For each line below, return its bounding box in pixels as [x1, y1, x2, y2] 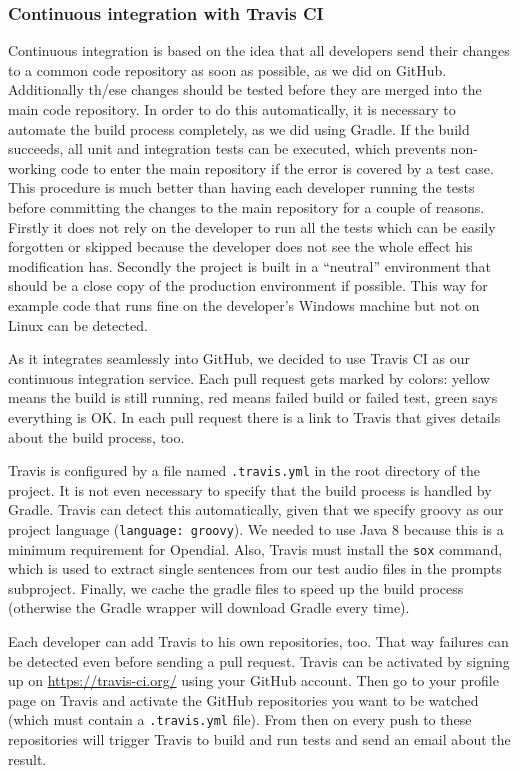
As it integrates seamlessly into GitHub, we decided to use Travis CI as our [8, 348, 470, 369]
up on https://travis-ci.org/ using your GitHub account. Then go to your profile [8, 670, 499, 691]
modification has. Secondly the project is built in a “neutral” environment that [8, 255, 491, 276]
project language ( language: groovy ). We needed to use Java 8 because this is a [8, 518, 504, 539]
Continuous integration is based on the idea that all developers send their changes [8, 40, 510, 61]
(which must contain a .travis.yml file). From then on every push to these [8, 709, 472, 730]
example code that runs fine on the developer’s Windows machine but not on [8, 294, 480, 315]
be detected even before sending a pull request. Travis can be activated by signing [8, 650, 510, 671]
